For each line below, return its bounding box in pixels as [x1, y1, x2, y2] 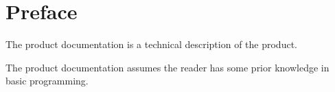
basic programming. [5, 73, 89, 88]
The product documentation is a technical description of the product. [5, 37, 297, 51]
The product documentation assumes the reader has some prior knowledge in [5, 60, 330, 74]
